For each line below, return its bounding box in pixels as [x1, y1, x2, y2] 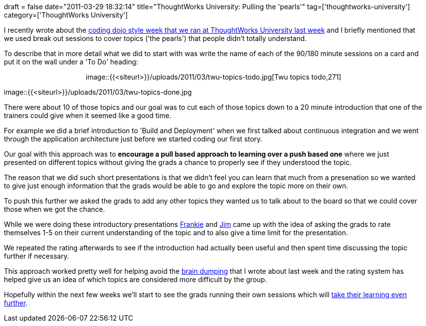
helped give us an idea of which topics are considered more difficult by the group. [4, 275, 267, 284]
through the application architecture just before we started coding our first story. [4, 135, 263, 143]
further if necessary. [4, 252, 69, 260]
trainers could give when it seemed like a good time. [4, 111, 172, 120]
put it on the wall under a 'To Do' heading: [4, 58, 138, 66]
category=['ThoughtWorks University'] [4, 11, 128, 19]
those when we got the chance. [4, 205, 105, 213]
